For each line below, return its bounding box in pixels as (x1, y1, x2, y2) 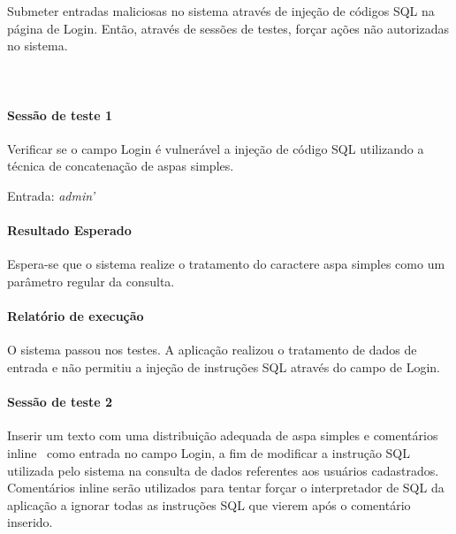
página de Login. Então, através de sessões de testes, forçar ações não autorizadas (7, 19, 450, 37)
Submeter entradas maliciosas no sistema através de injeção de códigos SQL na (7, 2, 435, 19)
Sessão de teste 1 (7, 105, 112, 124)
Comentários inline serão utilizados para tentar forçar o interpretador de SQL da (7, 478, 445, 497)
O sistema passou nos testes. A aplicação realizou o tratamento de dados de (7, 340, 417, 359)
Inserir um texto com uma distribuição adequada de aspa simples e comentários (7, 426, 438, 445)
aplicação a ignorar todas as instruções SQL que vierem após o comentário (7, 495, 411, 514)
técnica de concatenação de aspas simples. (7, 156, 234, 175)
